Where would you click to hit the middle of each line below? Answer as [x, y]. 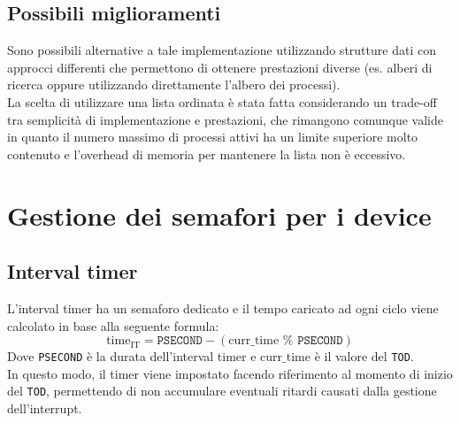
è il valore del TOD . [364, 356]
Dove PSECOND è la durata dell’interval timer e [132, 356]
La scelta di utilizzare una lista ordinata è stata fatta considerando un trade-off [222, 101]
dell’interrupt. [45, 408]
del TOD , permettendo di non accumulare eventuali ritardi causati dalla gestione [222, 391]
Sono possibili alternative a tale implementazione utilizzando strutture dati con [222, 50]
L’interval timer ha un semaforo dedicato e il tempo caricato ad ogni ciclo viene [223, 308]
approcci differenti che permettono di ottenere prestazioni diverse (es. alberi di [220, 67]
